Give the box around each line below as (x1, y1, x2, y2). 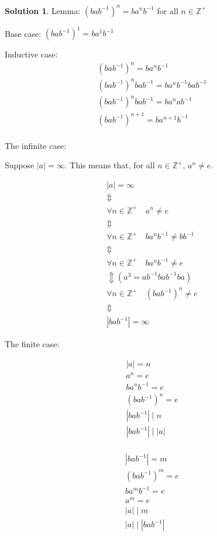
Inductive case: (5, 48, 58, 60)
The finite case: (5, 338, 60, 350)
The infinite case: (5, 139, 67, 151)
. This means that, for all (64, 159, 155, 171)
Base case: (5, 27, 42, 39)
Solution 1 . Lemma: (5, 4, 81, 16)
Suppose (5, 159, 35, 171)
